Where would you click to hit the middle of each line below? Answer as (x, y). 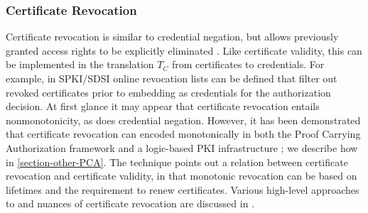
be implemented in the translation (80, 64)
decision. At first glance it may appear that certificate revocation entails (163, 106)
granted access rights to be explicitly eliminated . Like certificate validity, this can (184, 50)
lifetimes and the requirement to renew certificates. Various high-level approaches (183, 189)
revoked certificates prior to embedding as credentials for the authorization (168, 92)
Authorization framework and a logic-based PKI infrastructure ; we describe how (182, 147)
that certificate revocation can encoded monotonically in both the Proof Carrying (183, 134)
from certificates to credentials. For (248, 64)
